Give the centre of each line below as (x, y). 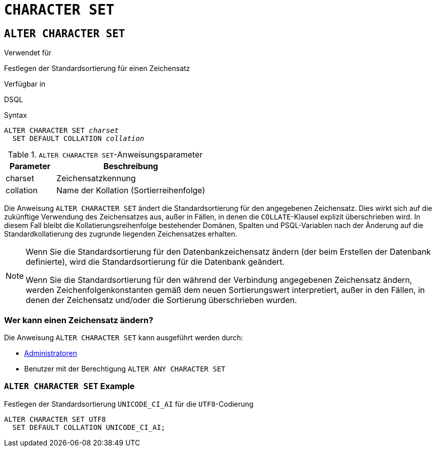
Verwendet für (28, 53)
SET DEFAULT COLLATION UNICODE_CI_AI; (89, 427)
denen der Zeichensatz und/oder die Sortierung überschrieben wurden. (161, 300)
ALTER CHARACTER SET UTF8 (55, 419)
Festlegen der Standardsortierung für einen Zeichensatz (97, 68)
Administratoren (51, 353)
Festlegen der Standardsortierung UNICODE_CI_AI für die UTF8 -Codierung (129, 404)
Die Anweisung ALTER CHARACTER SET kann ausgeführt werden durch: (124, 337)
